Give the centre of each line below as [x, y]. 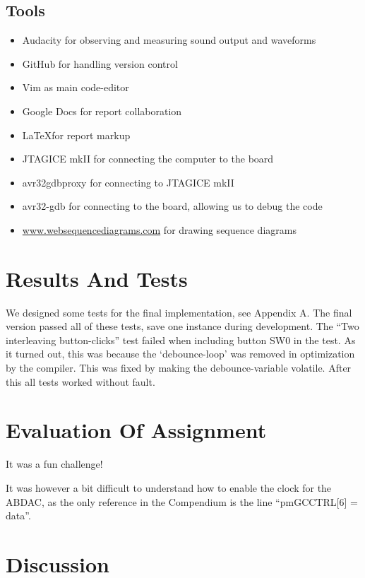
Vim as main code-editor [76, 87]
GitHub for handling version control [100, 63]
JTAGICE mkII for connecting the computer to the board [148, 159]
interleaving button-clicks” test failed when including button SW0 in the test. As [181, 340]
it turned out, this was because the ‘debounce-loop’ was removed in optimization [180, 354]
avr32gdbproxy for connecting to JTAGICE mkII [128, 182]
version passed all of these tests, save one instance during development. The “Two [182, 326]
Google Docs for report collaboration [102, 111]
